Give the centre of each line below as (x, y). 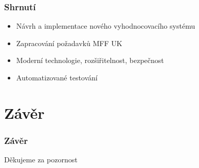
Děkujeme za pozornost (41, 160)
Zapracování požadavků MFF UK (69, 43)
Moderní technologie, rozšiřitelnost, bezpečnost (90, 60)
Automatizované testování (57, 77)
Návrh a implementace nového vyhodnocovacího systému (106, 26)
